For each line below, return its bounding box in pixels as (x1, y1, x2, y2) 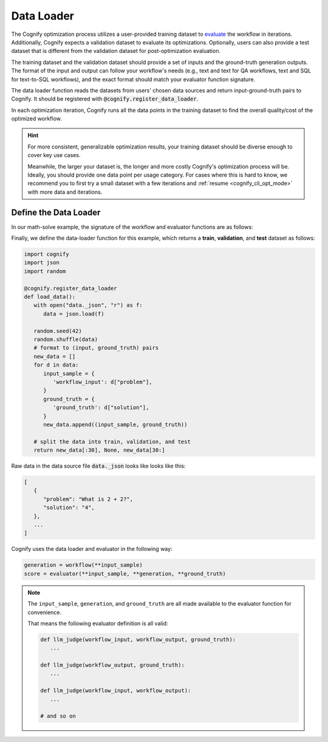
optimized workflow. (11, 115, 62, 122)
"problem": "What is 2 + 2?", (43, 495, 134, 502)
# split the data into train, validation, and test (33, 438, 191, 445)
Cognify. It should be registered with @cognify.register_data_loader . (11, 95, 199, 103)
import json (24, 259, 60, 266)
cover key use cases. (27, 152, 81, 159)
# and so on (40, 713, 76, 719)
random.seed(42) (33, 327, 82, 334)
